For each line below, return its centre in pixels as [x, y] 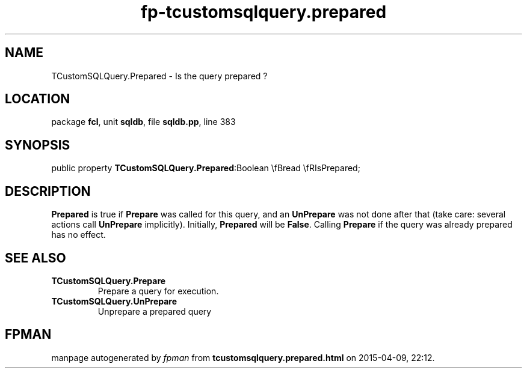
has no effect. [79, 235]
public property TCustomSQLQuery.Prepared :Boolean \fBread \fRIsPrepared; [206, 168]
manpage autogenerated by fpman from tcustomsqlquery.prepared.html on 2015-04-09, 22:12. [243, 357]
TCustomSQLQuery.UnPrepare [114, 301]
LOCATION [38, 99]
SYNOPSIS [38, 145]
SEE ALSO [35, 258]
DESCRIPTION [48, 191]
